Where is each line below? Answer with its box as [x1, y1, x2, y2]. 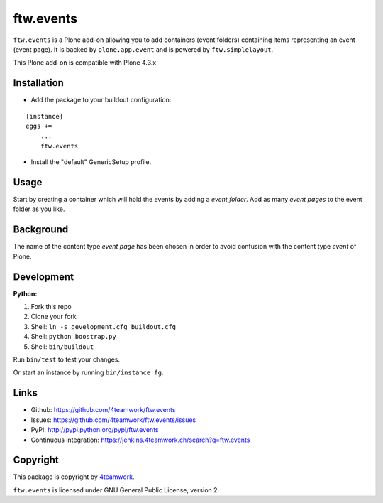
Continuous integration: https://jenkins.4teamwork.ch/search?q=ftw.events [30, 436, 250, 444]
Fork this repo [30, 303, 72, 311]
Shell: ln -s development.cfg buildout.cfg [30, 322, 177, 330]
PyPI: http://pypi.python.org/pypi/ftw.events [30, 426, 159, 434]
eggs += [26, 122, 52, 131]
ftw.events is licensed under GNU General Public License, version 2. [13, 485, 220, 494]
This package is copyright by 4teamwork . [13, 472, 135, 481]
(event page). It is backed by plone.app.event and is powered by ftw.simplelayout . [13, 45, 274, 53]
